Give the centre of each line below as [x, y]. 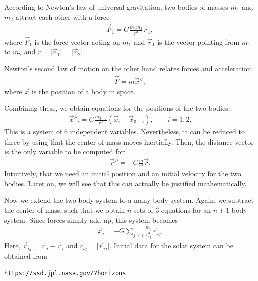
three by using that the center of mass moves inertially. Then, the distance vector [129, 141]
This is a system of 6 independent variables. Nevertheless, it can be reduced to [124, 132]
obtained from [26, 256]
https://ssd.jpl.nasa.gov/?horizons [65, 274]
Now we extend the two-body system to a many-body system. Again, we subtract [129, 200]
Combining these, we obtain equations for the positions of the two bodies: [117, 108]
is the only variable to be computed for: [65, 151]
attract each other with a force [62, 16]
